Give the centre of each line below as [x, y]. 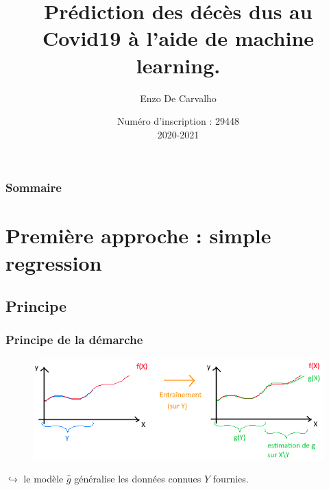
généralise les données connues [138, 478]
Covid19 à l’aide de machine [178, 38]
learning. [178, 65]
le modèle [44, 478]
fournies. [231, 478]
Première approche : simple [138, 235]
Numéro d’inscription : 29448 [178, 121]
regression [54, 262]
